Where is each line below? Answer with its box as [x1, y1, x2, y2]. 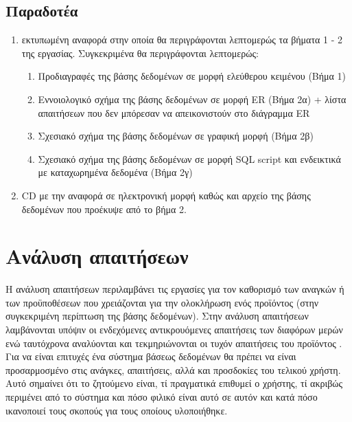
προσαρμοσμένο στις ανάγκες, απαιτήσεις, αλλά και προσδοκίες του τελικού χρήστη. [5, 362, 341, 377]
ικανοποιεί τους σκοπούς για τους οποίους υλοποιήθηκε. [5, 403, 228, 417]
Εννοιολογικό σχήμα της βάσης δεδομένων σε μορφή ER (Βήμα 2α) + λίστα [38, 91, 347, 106]
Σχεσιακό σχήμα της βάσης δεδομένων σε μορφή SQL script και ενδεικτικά [38, 151, 341, 166]
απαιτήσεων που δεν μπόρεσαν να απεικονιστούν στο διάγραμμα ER [38, 105, 310, 120]
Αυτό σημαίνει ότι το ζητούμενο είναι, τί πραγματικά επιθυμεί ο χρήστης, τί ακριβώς [5, 376, 343, 390]
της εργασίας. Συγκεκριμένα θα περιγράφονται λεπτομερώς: [21, 45, 259, 60]
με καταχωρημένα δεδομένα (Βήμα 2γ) [38, 165, 193, 179]
